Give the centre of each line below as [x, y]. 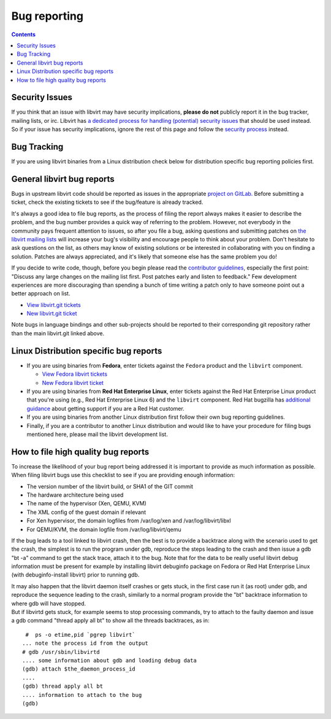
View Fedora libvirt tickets [74, 374]
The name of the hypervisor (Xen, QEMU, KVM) [86, 503]
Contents [24, 34]
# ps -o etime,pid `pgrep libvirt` [81, 635]
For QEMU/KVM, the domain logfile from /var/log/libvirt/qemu [104, 529]
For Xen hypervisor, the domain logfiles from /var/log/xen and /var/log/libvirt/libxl [129, 521]
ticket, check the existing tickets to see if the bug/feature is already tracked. [107, 202]
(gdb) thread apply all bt [63, 686]
